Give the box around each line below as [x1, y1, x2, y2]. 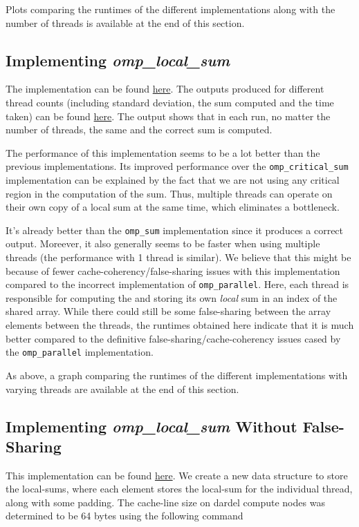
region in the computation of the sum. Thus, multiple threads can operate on [6, 186, 333, 200]
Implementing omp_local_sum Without [6, 415, 297, 437]
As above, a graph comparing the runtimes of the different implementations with [6, 367, 348, 382]
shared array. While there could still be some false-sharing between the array [6, 304, 331, 318]
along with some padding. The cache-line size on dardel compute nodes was [6, 495, 325, 509]
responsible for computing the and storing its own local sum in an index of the [6, 290, 338, 305]
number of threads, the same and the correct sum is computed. [6, 122, 273, 137]
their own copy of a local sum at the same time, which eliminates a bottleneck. [6, 200, 340, 214]
